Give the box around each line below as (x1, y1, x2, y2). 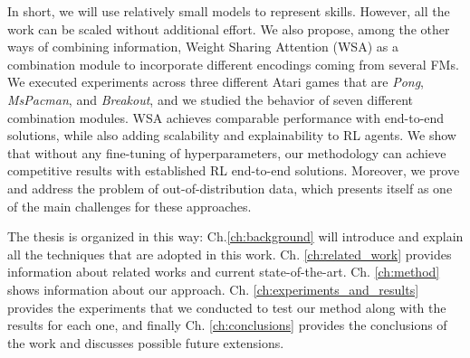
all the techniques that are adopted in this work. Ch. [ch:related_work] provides (7, 244, 452, 263)
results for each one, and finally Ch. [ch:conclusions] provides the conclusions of (7, 316, 447, 334)
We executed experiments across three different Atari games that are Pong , (7, 72, 425, 91)
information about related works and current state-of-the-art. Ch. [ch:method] (7, 262, 440, 281)
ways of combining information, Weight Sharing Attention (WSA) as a (7, 37, 398, 56)
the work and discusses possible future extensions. (7, 333, 284, 352)
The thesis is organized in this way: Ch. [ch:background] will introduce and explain (7, 227, 464, 246)
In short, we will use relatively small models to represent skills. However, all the (7, 2, 450, 20)
